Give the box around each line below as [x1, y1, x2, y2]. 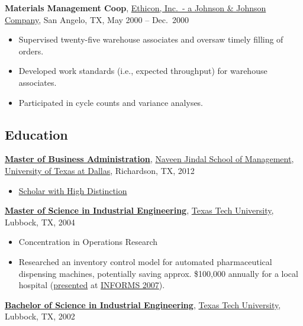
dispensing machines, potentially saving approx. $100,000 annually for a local [18, 267, 298, 279]
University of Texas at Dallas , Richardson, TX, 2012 [5, 164, 195, 176]
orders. [18, 44, 44, 57]
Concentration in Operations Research [18, 235, 157, 248]
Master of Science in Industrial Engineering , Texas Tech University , [5, 204, 274, 217]
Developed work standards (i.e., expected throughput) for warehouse [18, 64, 267, 77]
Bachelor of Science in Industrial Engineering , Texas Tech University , [5, 298, 281, 311]
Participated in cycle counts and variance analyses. [18, 96, 204, 108]
